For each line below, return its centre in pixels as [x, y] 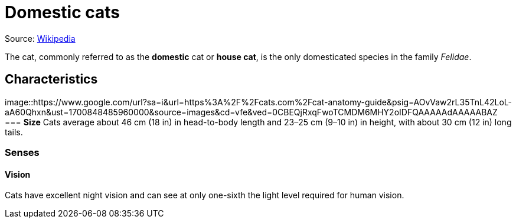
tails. [14, 132]
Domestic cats [62, 12]
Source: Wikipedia [40, 38]
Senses [22, 152]
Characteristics [51, 79]
